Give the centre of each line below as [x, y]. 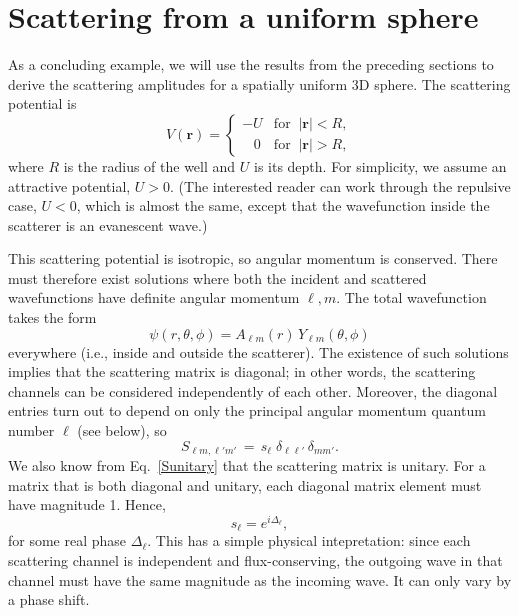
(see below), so [122, 430]
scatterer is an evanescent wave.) [108, 224]
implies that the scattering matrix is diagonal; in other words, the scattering [242, 371]
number [31, 430]
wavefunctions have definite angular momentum [154, 297]
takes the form [52, 317]
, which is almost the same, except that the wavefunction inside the [283, 205]
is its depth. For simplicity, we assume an [380, 165]
